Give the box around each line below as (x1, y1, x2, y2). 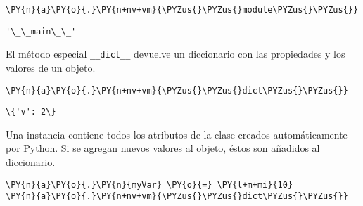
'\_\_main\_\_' (6, 26, 77, 37)
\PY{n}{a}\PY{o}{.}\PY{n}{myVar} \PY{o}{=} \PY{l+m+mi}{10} (6, 179, 293, 190)
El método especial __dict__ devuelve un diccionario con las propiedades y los (6, 46, 345, 61)
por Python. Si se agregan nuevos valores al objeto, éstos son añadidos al (6, 141, 320, 155)
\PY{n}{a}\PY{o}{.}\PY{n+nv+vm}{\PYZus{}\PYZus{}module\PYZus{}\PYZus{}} (6, 5, 359, 15)
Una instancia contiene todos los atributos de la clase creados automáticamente (6, 127, 348, 141)
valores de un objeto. (6, 60, 96, 75)
